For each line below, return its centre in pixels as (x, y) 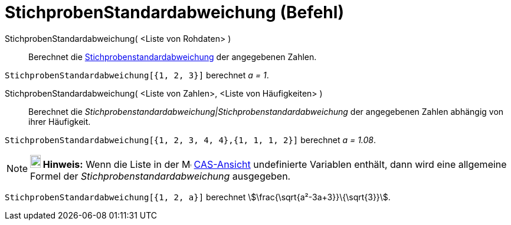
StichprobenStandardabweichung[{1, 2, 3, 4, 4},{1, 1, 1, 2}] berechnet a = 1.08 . (191, 140)
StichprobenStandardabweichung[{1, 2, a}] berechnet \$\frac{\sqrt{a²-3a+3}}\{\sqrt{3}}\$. (198, 197)
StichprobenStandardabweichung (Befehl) (174, 12)
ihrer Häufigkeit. (60, 121)
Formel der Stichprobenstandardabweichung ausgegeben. (160, 176)
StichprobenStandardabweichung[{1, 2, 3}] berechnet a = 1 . (137, 75)
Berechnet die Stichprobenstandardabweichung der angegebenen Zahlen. (173, 57)
